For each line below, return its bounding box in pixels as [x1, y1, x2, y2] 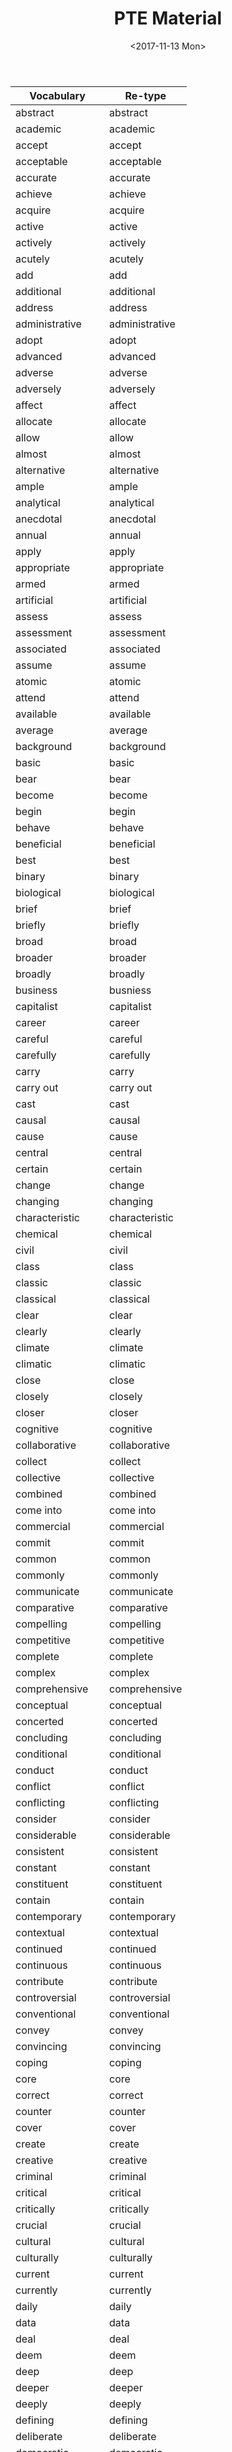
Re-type [124, 88, 167, 102]
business [15, 983, 58, 997]
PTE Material [113, 7, 223, 30]
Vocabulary [29, 88, 86, 102]
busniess [109, 983, 152, 997]
